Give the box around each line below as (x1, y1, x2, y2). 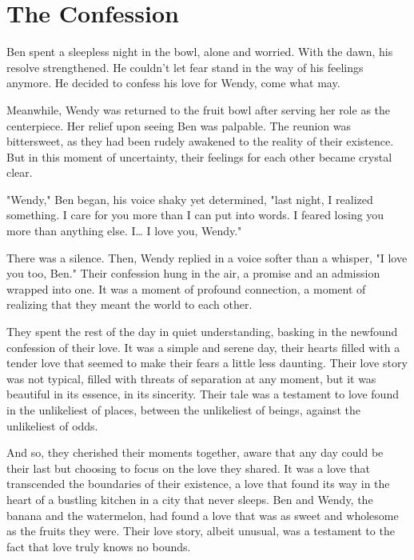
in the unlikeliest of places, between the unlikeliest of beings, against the (6, 402, 360, 418)
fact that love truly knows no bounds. (6, 538, 191, 554)
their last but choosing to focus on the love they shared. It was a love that (6, 459, 371, 476)
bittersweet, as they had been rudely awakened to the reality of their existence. (6, 133, 394, 150)
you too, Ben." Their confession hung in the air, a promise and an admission (6, 265, 380, 282)
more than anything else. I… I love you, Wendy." (6, 222, 242, 239)
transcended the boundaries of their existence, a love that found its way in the (6, 475, 390, 492)
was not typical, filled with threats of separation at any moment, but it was (6, 370, 376, 386)
